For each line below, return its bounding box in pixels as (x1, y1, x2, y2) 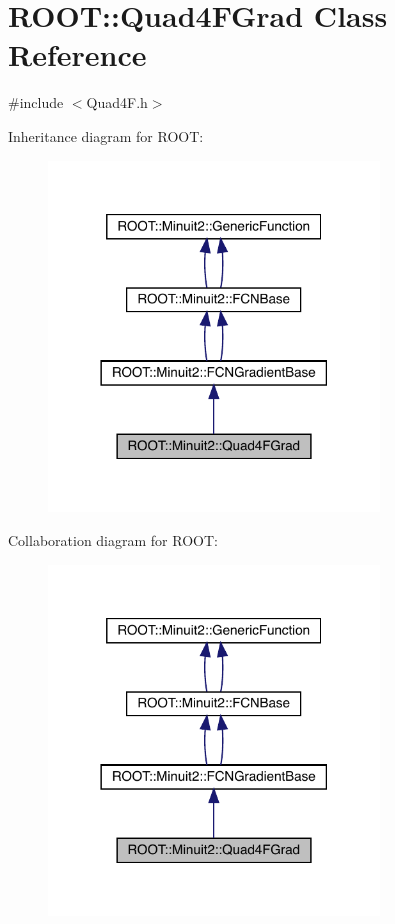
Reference (8, 34, 147, 75)
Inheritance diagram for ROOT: (8, 125, 204, 146)
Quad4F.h (86, 92, 148, 113)
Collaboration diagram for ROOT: (8, 529, 218, 550)
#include (8, 92, 64, 113)
